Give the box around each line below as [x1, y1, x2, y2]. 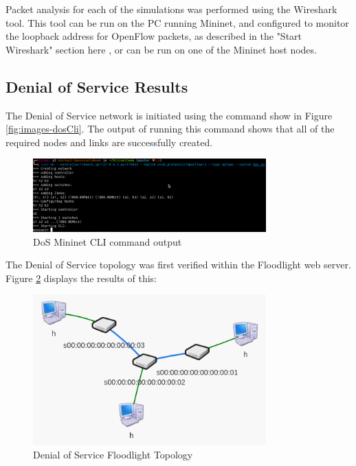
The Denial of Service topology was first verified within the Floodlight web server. [5, 257, 351, 272]
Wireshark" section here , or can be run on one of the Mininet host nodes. [5, 42, 317, 56]
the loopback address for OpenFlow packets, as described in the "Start [5, 29, 302, 43]
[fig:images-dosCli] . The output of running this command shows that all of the [5, 121, 335, 136]
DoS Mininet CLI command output [33, 234, 182, 248]
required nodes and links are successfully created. [5, 135, 213, 149]
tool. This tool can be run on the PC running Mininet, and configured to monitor [5, 15, 349, 30]
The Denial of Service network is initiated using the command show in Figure [5, 108, 333, 122]
